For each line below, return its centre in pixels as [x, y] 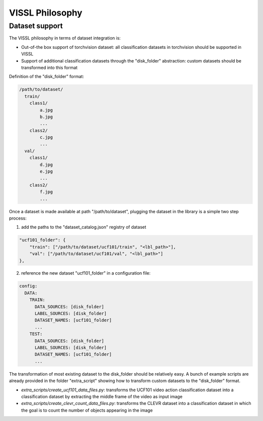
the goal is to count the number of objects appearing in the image [87, 410]
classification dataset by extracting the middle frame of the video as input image [102, 396]
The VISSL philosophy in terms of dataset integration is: [65, 38]
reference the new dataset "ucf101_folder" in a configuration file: [86, 273]
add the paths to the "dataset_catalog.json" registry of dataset [84, 227]
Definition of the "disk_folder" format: [47, 77]
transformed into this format [49, 67]
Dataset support [36, 26]
